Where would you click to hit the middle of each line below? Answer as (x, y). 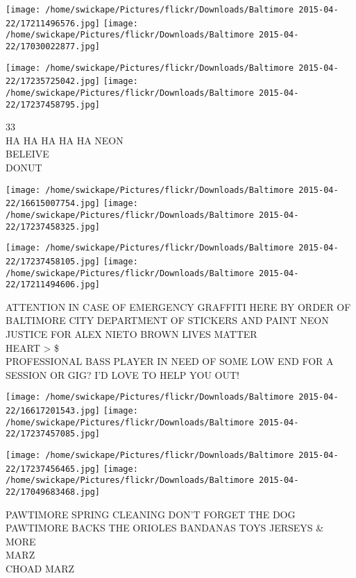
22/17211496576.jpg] (53, 23)
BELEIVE (27, 154)
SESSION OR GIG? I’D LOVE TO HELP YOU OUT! (122, 374)
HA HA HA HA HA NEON (65, 140)
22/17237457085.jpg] (53, 434)
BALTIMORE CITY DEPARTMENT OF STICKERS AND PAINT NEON (167, 320)
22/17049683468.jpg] (53, 492)
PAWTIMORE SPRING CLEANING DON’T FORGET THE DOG (151, 514)
